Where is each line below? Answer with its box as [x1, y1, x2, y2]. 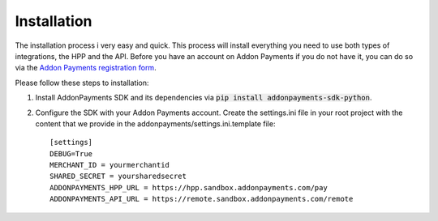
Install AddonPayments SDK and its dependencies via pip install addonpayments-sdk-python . [35, 93, 372, 103]
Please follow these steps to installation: [15, 78, 149, 87]
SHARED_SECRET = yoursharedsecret [49, 172, 187, 181]
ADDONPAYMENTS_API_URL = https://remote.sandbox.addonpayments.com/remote [49, 194, 354, 204]
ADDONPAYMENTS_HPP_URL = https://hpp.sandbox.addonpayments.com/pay [49, 183, 328, 192]
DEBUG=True [49, 149, 93, 158]
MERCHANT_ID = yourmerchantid [49, 160, 170, 170]
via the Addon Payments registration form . [15, 63, 157, 73]
